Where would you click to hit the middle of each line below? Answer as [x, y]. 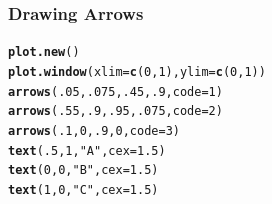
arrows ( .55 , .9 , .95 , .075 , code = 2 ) [115, 111]
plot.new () [44, 52]
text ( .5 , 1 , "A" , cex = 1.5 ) [87, 150]
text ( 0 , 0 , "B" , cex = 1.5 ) [83, 170]
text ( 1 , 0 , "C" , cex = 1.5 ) [83, 189]
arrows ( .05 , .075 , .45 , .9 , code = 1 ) [115, 91]
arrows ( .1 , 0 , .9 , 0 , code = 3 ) [94, 130]
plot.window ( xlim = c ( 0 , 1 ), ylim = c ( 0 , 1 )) [137, 71]
